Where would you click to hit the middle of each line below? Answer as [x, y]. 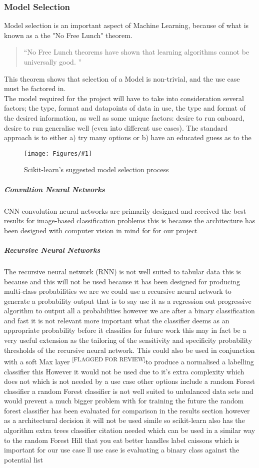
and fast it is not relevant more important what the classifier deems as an [117, 320]
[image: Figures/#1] [58, 153]
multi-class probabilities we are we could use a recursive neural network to [118, 291]
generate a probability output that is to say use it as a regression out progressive [128, 301]
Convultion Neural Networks [54, 189]
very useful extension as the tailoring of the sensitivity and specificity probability [128, 340]
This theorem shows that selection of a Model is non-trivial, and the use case [122, 78]
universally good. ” [53, 62]
